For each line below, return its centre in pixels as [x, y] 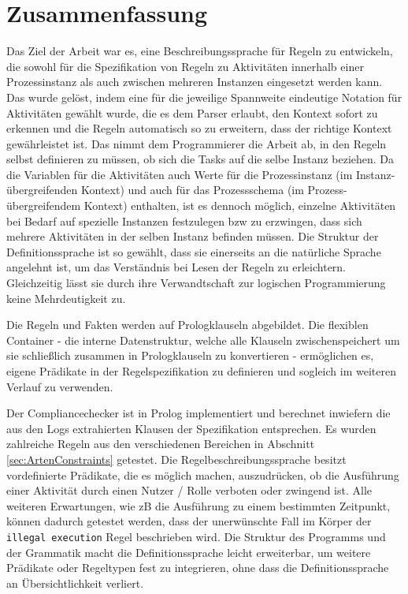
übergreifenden [42, 190]
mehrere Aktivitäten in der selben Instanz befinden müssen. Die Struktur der [193, 236]
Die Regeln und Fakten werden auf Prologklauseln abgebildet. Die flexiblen [187, 325]
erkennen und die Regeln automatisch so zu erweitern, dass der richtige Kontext [199, 128]
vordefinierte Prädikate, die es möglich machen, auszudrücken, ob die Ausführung [203, 474]
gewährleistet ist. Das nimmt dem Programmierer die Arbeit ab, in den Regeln [197, 143]
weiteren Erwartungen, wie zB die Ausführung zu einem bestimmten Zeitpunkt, [198, 505]
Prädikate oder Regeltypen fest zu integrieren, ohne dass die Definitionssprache [198, 568]
